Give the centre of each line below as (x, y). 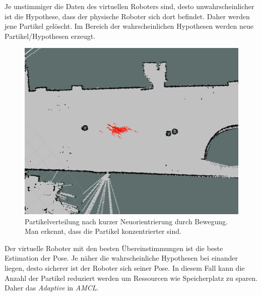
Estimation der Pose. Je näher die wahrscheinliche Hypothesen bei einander (121, 258)
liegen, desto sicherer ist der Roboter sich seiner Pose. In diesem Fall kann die (125, 267)
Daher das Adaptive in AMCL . (52, 288)
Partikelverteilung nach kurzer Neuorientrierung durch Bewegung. (126, 221)
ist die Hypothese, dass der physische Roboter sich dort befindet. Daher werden (127, 16)
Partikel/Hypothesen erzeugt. (50, 36)
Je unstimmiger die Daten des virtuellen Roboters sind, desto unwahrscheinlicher (129, 6)
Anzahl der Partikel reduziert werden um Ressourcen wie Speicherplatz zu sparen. (131, 278)
